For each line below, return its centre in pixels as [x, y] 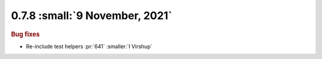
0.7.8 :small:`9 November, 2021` [92, 15]
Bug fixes [25, 34]
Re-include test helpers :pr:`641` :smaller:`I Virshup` [89, 46]
